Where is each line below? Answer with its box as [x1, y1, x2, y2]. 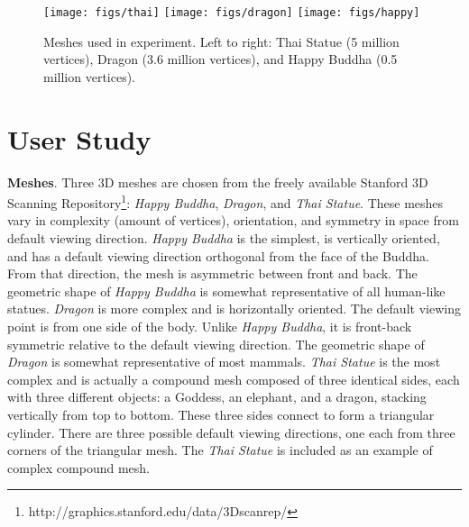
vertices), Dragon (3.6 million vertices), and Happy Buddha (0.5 [43, 50, 398, 68]
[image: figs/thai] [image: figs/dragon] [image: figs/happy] [43, 6, 420, 19]
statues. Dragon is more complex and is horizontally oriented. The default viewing [7, 299, 461, 318]
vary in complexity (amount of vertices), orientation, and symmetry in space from [7, 211, 459, 230]
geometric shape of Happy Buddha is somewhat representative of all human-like [7, 281, 446, 300]
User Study [7, 120, 152, 157]
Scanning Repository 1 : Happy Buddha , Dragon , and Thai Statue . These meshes [7, 191, 444, 212]
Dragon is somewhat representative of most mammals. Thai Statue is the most [7, 352, 441, 371]
